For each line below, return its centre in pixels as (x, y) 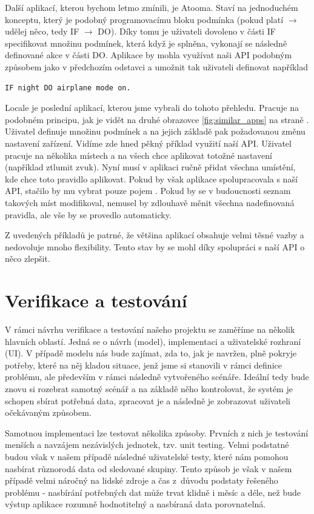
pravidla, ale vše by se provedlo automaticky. (88, 214)
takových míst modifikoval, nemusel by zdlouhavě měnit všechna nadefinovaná (150, 202)
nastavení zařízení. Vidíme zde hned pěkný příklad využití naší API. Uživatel (148, 143)
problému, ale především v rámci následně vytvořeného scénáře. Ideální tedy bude (157, 377)
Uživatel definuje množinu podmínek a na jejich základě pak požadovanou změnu (155, 131)
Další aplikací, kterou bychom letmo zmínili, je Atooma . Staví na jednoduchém (152, 7)
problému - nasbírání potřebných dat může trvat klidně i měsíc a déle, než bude (153, 492)
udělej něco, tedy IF (42, 31)
